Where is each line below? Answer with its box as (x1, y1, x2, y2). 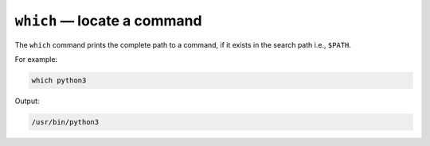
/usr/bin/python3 (31, 117, 100, 126)
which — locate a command (14, 12, 202, 29)
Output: (14, 96, 40, 106)
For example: (14, 54, 58, 63)
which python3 (31, 75, 87, 85)
